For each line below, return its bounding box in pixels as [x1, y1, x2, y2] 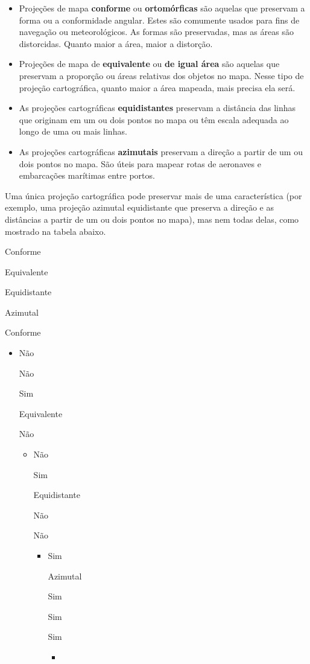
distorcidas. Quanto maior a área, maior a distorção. [19, 37, 213, 49]
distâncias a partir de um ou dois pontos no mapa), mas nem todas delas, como [5, 212, 299, 225]
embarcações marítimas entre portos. [19, 169, 155, 182]
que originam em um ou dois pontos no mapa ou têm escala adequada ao [19, 113, 289, 126]
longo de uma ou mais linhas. [19, 125, 127, 138]
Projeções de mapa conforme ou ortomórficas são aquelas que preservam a [19, 2, 305, 14]
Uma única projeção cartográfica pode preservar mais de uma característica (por [5, 189, 302, 202]
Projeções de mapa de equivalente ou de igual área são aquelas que [19, 57, 280, 70]
